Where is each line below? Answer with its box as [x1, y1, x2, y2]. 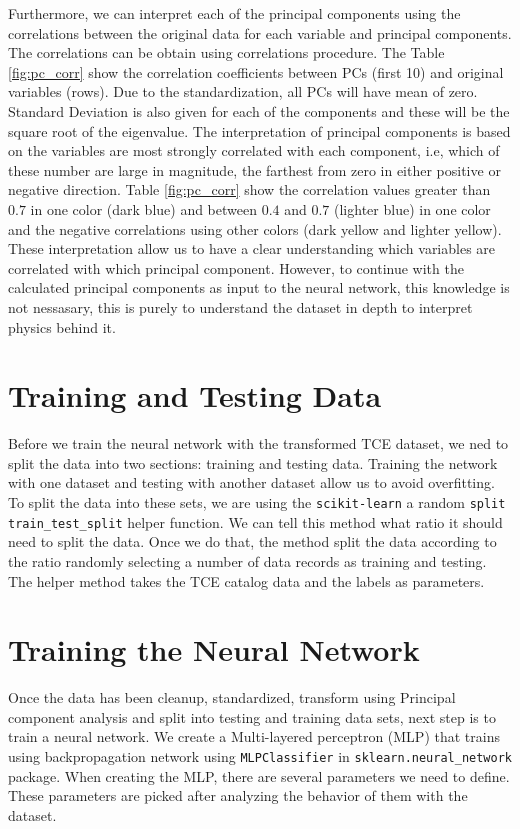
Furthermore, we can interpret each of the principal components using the [8, 3, 461, 23]
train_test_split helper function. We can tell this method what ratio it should [8, 511, 503, 532]
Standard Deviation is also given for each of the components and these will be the [8, 100, 510, 121]
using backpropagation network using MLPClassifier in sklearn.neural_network [8, 746, 513, 766]
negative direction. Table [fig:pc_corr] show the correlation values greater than [8, 179, 491, 200]
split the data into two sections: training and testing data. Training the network [8, 452, 498, 473]
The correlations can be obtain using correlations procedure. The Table [8, 42, 445, 63]
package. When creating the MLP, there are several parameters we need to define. [8, 765, 510, 786]
